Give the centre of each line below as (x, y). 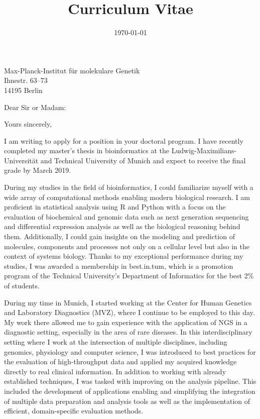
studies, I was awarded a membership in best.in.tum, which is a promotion (119, 266)
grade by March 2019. (38, 170)
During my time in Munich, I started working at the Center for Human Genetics (128, 302)
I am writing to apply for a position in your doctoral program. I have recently (124, 140)
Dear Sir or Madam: (35, 107)
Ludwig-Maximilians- (204, 150)
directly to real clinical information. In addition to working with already (115, 371)
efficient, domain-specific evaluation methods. (74, 411)
